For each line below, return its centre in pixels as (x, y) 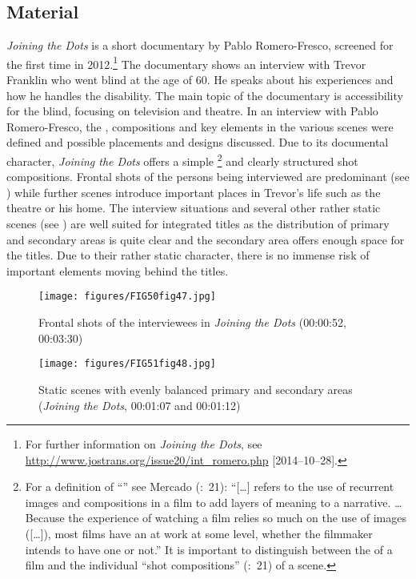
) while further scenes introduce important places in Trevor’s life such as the (194, 192)
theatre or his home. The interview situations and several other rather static (194, 208)
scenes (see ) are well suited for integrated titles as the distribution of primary (198, 224)
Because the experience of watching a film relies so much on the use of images (216, 518)
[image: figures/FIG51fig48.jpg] (127, 364)
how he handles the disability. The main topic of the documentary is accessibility (205, 95)
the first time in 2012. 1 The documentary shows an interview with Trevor (186, 62)
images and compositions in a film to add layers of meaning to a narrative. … (214, 502)
